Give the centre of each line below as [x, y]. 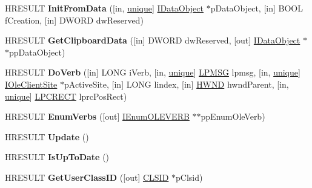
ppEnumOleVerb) [233, 116]
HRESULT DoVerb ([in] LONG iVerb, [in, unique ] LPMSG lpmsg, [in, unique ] [153, 72]
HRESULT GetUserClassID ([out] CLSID [87, 177]
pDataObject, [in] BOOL [257, 8]
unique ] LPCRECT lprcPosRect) [66, 96]
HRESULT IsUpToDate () [57, 157]
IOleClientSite [31, 84]
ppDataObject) [37, 52]
